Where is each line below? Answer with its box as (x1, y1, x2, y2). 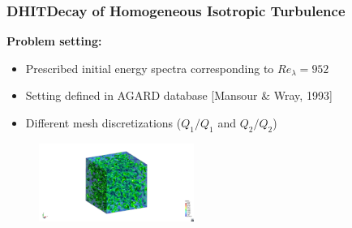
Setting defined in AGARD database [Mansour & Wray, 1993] (25, 87, 333, 104)
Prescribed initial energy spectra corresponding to (25, 59, 274, 76)
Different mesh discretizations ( (25, 114, 182, 131)
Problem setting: (6, 32, 102, 49)
